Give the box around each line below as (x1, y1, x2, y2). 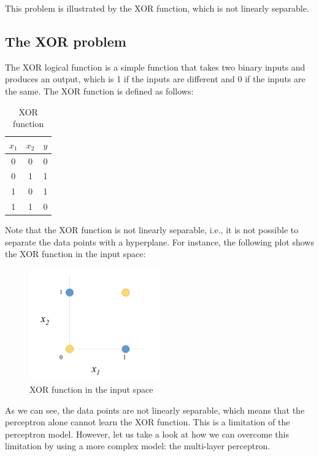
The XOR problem (5, 31, 126, 50)
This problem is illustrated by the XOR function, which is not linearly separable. (5, 2, 309, 14)
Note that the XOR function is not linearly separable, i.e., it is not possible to (5, 223, 299, 236)
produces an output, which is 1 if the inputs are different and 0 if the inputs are (5, 72, 306, 85)
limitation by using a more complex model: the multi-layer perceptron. (5, 439, 271, 452)
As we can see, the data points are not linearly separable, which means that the (5, 403, 305, 416)
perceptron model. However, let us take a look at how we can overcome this (5, 427, 290, 440)
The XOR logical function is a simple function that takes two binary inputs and (5, 60, 306, 73)
